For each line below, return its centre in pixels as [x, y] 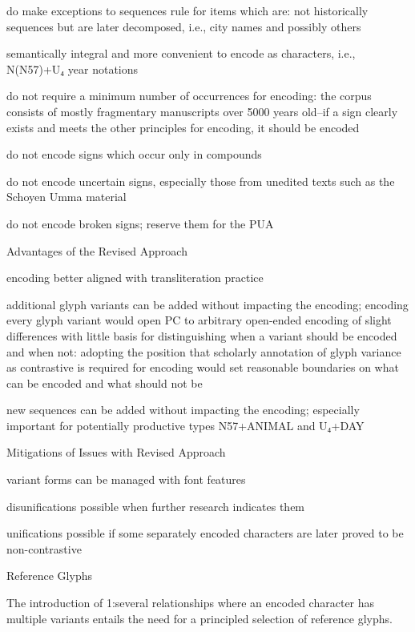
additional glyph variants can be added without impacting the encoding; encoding [207, 304]
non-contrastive [44, 548]
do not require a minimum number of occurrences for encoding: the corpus [189, 96]
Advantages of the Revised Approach [97, 250]
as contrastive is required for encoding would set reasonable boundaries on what [203, 367]
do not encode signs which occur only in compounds [134, 154]
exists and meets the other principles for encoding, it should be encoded [183, 127]
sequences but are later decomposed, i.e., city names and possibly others [184, 26]
